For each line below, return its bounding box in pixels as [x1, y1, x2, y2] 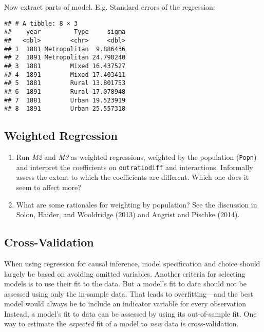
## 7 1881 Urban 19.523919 [4, 96, 126, 104]
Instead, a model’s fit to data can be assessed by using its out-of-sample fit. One [4, 308, 257, 319]
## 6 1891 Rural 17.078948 [4, 88, 126, 95]
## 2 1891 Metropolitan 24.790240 [4, 54, 126, 61]
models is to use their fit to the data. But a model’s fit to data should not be [4, 278, 247, 289]
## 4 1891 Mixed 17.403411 [4, 71, 126, 78]
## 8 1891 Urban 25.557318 [4, 105, 126, 113]
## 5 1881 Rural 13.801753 [4, 79, 126, 87]
